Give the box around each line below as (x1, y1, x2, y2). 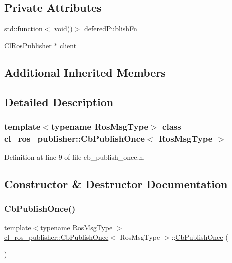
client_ (60, 40, 82, 50)
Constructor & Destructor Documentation (4, 176, 228, 192)
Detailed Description (4, 94, 114, 109)
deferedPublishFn (84, 23, 137, 34)
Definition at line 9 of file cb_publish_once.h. (4, 152, 145, 162)
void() (54, 23, 73, 34)
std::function (4, 23, 43, 34)
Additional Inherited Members (4, 64, 166, 80)
